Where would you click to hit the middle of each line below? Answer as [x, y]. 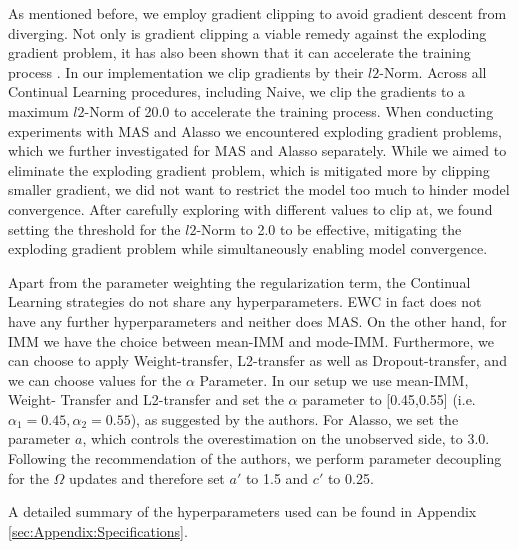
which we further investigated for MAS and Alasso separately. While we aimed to [257, 150]
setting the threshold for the [94, 228]
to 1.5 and [277, 477]
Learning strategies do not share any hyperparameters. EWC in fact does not [245, 301]
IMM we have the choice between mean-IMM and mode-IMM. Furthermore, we [251, 340]
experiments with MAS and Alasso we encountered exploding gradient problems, [255, 130]
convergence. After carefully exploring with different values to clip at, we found [250, 208]
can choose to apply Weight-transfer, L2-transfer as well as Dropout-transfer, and [257, 360]
